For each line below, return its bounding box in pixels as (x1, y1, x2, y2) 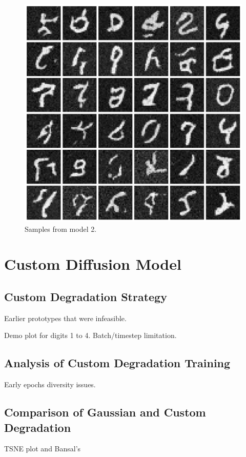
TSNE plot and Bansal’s (4, 443, 81, 454)
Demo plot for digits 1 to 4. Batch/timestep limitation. (4, 330, 177, 341)
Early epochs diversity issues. (4, 379, 96, 390)
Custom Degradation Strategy (4, 288, 167, 304)
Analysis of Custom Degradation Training (4, 355, 231, 371)
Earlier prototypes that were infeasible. (4, 312, 127, 323)
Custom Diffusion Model (4, 253, 181, 274)
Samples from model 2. (25, 223, 97, 234)
